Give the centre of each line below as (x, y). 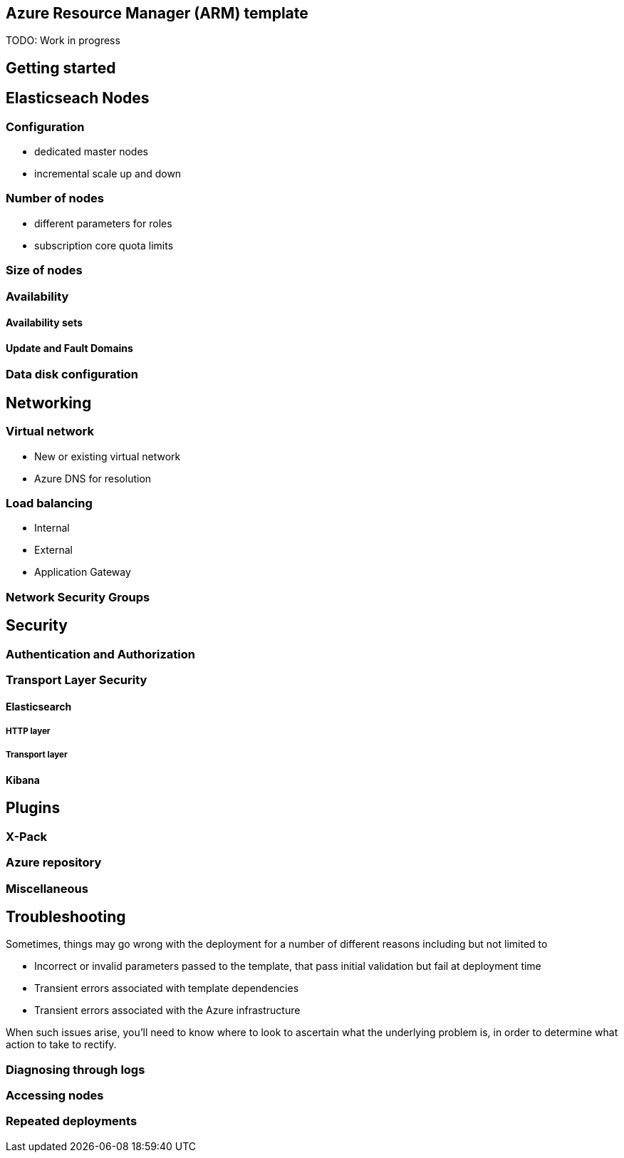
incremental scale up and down (108, 174)
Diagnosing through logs (76, 1069)
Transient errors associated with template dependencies (167, 988)
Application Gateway (83, 572)
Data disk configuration (72, 374)
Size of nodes (44, 270)
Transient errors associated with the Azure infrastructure (167, 1010)
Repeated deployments (72, 1121)
